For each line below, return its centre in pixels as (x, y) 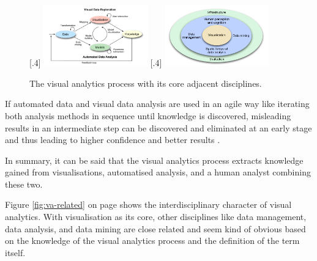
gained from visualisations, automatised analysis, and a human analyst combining (158, 172)
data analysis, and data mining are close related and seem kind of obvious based (155, 228)
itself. (15, 252)
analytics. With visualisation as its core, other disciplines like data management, (156, 217)
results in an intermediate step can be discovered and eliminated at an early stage (158, 127)
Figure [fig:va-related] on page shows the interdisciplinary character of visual (148, 204)
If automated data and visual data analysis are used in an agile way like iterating (157, 104)
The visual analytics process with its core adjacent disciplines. (146, 83)
